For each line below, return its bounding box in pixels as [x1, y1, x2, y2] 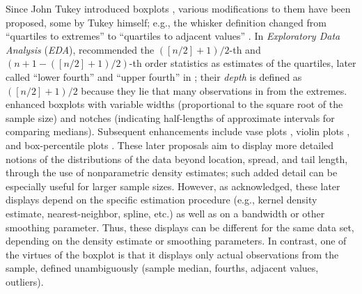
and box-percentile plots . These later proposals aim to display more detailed [6, 137, 334, 152]
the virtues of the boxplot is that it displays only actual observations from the [6, 247, 339, 261]
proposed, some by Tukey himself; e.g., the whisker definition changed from [6, 15, 326, 29]
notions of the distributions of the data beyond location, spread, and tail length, [6, 151, 348, 166]
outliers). [6, 274, 44, 288]
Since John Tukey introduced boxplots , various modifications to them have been [6, 1, 351, 15]
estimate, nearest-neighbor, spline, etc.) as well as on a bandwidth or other [6, 206, 325, 220]
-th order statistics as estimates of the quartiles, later [129, 56, 356, 70]
